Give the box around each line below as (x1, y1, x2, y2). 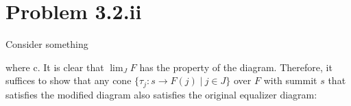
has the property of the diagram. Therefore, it (139, 59, 332, 74)
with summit (263, 73, 317, 88)
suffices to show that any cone (5, 73, 132, 88)
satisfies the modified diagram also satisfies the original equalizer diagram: (5, 87, 317, 101)
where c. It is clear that (5, 59, 104, 74)
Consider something (5, 37, 88, 51)
